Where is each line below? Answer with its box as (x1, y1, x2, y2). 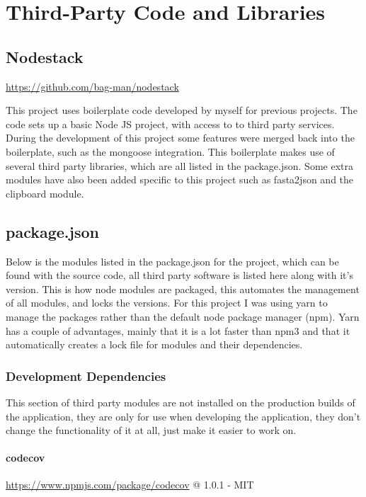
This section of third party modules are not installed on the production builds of (6, 394, 355, 409)
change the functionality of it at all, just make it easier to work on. (6, 423, 297, 438)
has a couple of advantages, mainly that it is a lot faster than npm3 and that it (6, 323, 350, 338)
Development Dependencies (6, 367, 166, 384)
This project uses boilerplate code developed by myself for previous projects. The (6, 103, 358, 118)
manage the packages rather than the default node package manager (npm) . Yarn (6, 309, 360, 324)
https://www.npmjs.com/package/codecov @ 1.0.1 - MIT (6, 477, 254, 492)
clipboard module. (6, 185, 84, 200)
